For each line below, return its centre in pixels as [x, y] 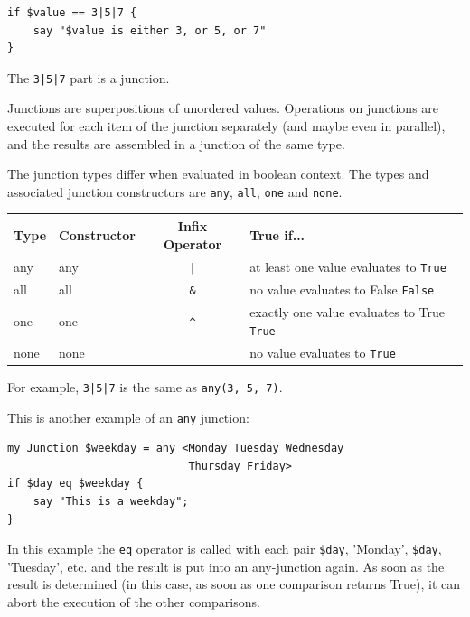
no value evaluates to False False [342, 290]
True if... [277, 234]
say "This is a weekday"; [111, 501]
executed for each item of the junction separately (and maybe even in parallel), [226, 126]
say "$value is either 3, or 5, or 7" [150, 30]
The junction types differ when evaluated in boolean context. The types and [218, 174]
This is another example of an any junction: [128, 417]
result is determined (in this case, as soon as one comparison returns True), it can [234, 584]
